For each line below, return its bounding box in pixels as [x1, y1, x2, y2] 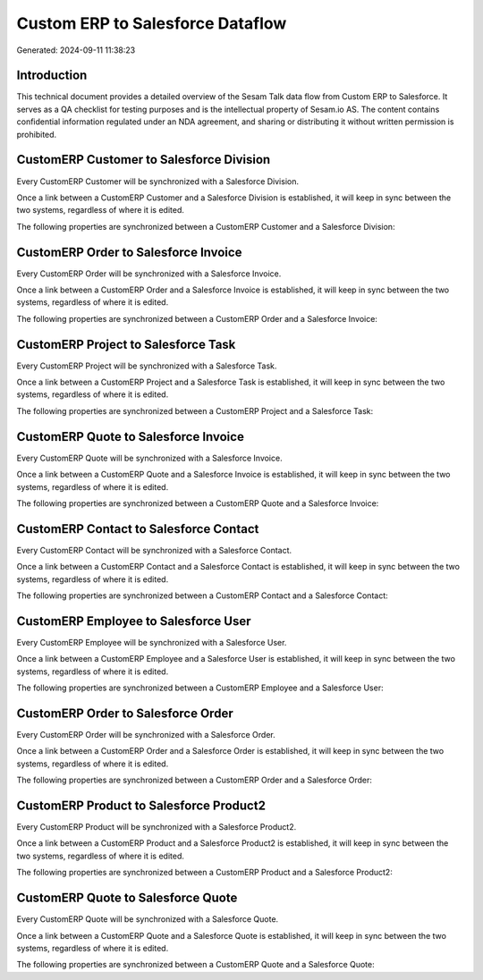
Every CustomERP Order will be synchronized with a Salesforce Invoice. [16, 268, 282, 279]
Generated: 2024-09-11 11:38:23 [16, 45, 136, 55]
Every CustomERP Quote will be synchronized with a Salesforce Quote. [16, 914, 279, 925]
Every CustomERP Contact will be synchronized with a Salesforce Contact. [16, 545, 292, 555]
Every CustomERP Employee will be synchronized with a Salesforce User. [16, 637, 287, 647]
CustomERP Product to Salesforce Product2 [16, 798, 266, 813]
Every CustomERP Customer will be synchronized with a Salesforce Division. [16, 175, 300, 187]
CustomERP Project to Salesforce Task [16, 336, 236, 352]
